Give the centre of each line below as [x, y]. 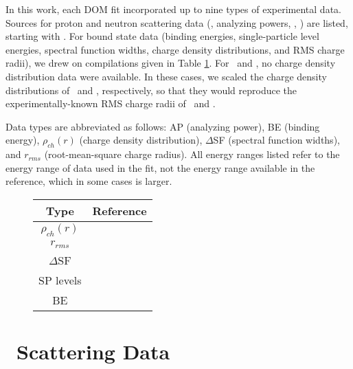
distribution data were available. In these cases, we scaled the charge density [166, 76]
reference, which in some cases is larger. [89, 181]
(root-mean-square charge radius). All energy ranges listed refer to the [192, 154]
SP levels [60, 280]
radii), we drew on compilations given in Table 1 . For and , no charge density [171, 63]
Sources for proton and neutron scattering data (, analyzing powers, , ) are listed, [177, 22]
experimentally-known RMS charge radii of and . [111, 103]
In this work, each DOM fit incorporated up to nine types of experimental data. [173, 9]
